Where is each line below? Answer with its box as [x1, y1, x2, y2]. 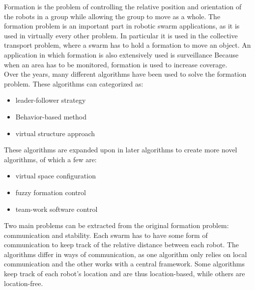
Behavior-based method [15, 111, 86, 121]
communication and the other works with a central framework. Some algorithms [4, 259, 245, 269]
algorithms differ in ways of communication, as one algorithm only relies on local [4, 249, 247, 259]
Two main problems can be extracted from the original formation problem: [4, 220, 229, 231]
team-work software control [15, 203, 98, 214]
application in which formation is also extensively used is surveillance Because [4, 49, 239, 59]
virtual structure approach [15, 128, 95, 138]
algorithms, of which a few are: [4, 154, 97, 164]
